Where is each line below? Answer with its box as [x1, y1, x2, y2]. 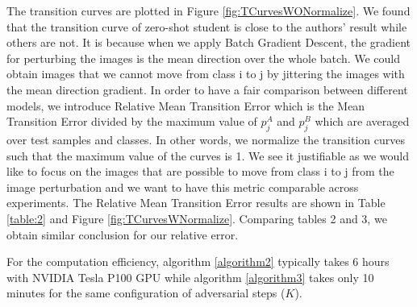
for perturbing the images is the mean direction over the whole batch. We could [6, 49, 401, 66]
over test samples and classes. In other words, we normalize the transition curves [6, 131, 405, 147]
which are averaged [315, 113, 410, 130]
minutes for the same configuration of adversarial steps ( [6, 284, 286, 301]
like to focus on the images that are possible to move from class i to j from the [6, 163, 394, 180]
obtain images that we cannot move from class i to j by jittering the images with [6, 65, 405, 82]
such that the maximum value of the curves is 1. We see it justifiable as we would [6, 147, 409, 164]
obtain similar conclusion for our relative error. [6, 226, 239, 243]
